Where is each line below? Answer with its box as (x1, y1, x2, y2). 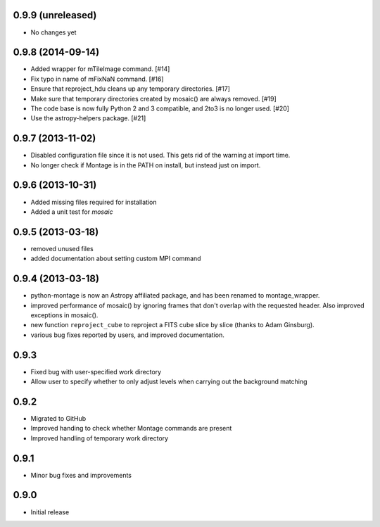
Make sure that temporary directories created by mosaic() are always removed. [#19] (30, 94, 277, 103)
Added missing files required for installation (30, 198, 157, 206)
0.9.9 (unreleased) (13, 9, 97, 21)
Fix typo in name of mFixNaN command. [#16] (30, 75, 164, 83)
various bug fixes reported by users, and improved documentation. (30, 331, 224, 339)
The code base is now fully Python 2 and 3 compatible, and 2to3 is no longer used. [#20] (30, 104, 290, 113)
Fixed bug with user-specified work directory (30, 367, 162, 376)
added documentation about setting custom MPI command (30, 254, 201, 263)
